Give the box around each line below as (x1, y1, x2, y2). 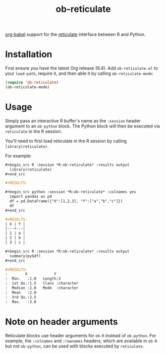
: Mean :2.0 (5, 290, 37, 295)
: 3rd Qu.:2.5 (5, 295, 37, 299)
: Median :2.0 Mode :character (5, 286, 79, 291)
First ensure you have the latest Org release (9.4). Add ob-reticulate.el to (5, 65, 158, 71)
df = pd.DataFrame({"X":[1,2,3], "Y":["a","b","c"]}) (9, 199, 123, 204)
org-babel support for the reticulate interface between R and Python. (5, 31, 146, 38)
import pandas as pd (9, 194, 52, 199)
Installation (5, 49, 53, 60)
